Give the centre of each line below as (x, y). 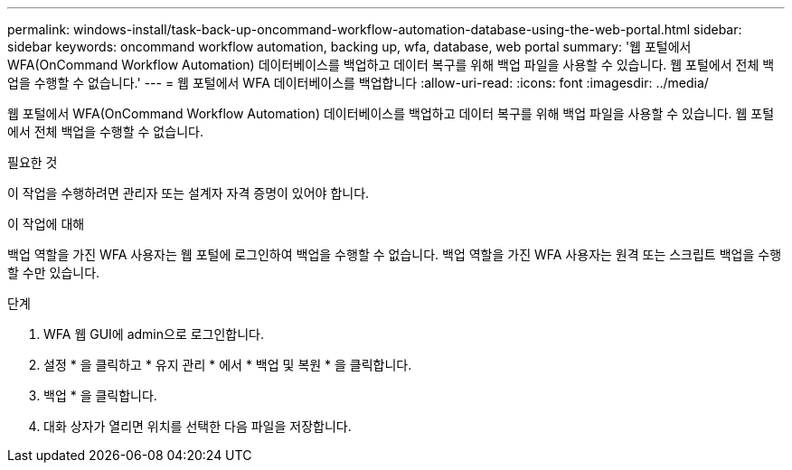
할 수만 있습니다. (54, 273)
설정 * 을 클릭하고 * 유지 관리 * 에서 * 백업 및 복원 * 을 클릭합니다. (228, 365)
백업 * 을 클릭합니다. (100, 395)
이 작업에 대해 (46, 224)
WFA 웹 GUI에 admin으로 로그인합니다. (154, 334)
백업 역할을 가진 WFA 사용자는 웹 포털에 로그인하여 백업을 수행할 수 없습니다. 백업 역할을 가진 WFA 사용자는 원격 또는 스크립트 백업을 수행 (395, 254)
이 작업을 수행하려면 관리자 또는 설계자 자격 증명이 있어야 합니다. (189, 193)
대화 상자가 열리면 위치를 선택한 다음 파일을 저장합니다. (198, 426)
